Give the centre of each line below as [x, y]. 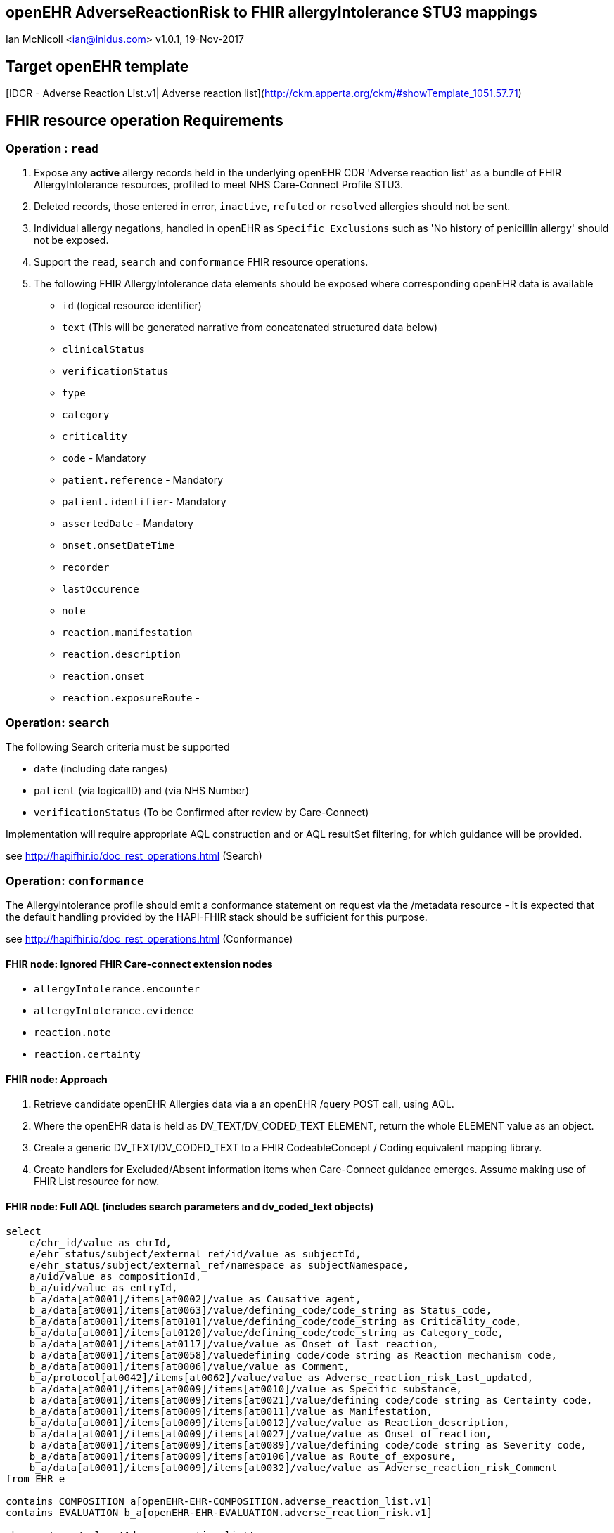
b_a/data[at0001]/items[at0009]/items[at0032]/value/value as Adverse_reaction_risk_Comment [293, 1467]
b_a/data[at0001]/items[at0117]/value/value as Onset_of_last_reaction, [234, 1344]
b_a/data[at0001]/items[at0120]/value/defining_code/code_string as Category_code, [267, 1332]
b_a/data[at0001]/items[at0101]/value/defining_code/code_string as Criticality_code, [275, 1321]
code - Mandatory [104, 458]
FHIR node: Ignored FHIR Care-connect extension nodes [139, 964]
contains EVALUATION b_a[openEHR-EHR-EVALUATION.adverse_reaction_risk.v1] [219, 1512]
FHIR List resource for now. [97, 1182]
